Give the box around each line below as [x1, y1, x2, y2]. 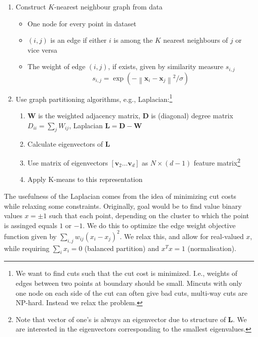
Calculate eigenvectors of [27, 139, 103, 149]
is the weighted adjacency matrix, [38, 110, 140, 121]
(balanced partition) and [84, 243, 159, 253]
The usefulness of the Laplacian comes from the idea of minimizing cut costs [4, 190, 237, 201]
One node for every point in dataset [27, 18, 136, 28]
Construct [15, 1, 46, 11]
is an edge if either [50, 35, 107, 45]
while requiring [4, 243, 50, 253]
